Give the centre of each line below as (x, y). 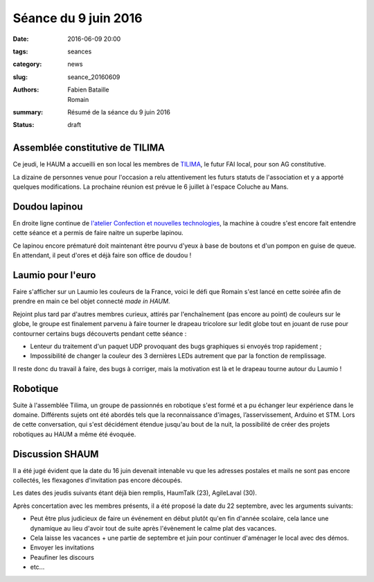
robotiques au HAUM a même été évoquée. (74, 434)
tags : (20, 51)
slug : (20, 77)
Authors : (26, 89)
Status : (24, 125)
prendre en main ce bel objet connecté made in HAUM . (91, 301)
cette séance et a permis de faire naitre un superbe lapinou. (98, 233)
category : (27, 64)
